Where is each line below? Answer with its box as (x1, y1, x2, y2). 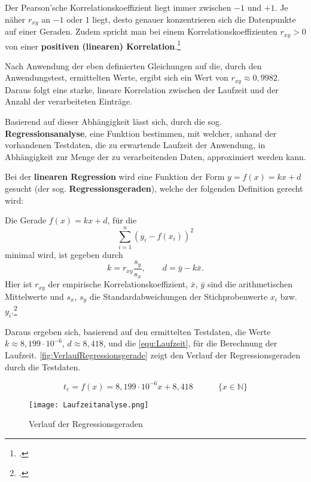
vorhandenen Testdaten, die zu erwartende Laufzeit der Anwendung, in (5, 139, 266, 151)
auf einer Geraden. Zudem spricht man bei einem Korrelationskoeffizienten (5, 25, 278, 38)
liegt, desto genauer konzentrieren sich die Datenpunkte (92, 13, 296, 25)
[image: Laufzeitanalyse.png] (29, 400, 149, 409)
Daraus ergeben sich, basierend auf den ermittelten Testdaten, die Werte (5, 325, 271, 337)
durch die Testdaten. (5, 360, 81, 373)
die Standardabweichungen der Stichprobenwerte (89, 290, 268, 302)
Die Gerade (5, 214, 47, 226)
